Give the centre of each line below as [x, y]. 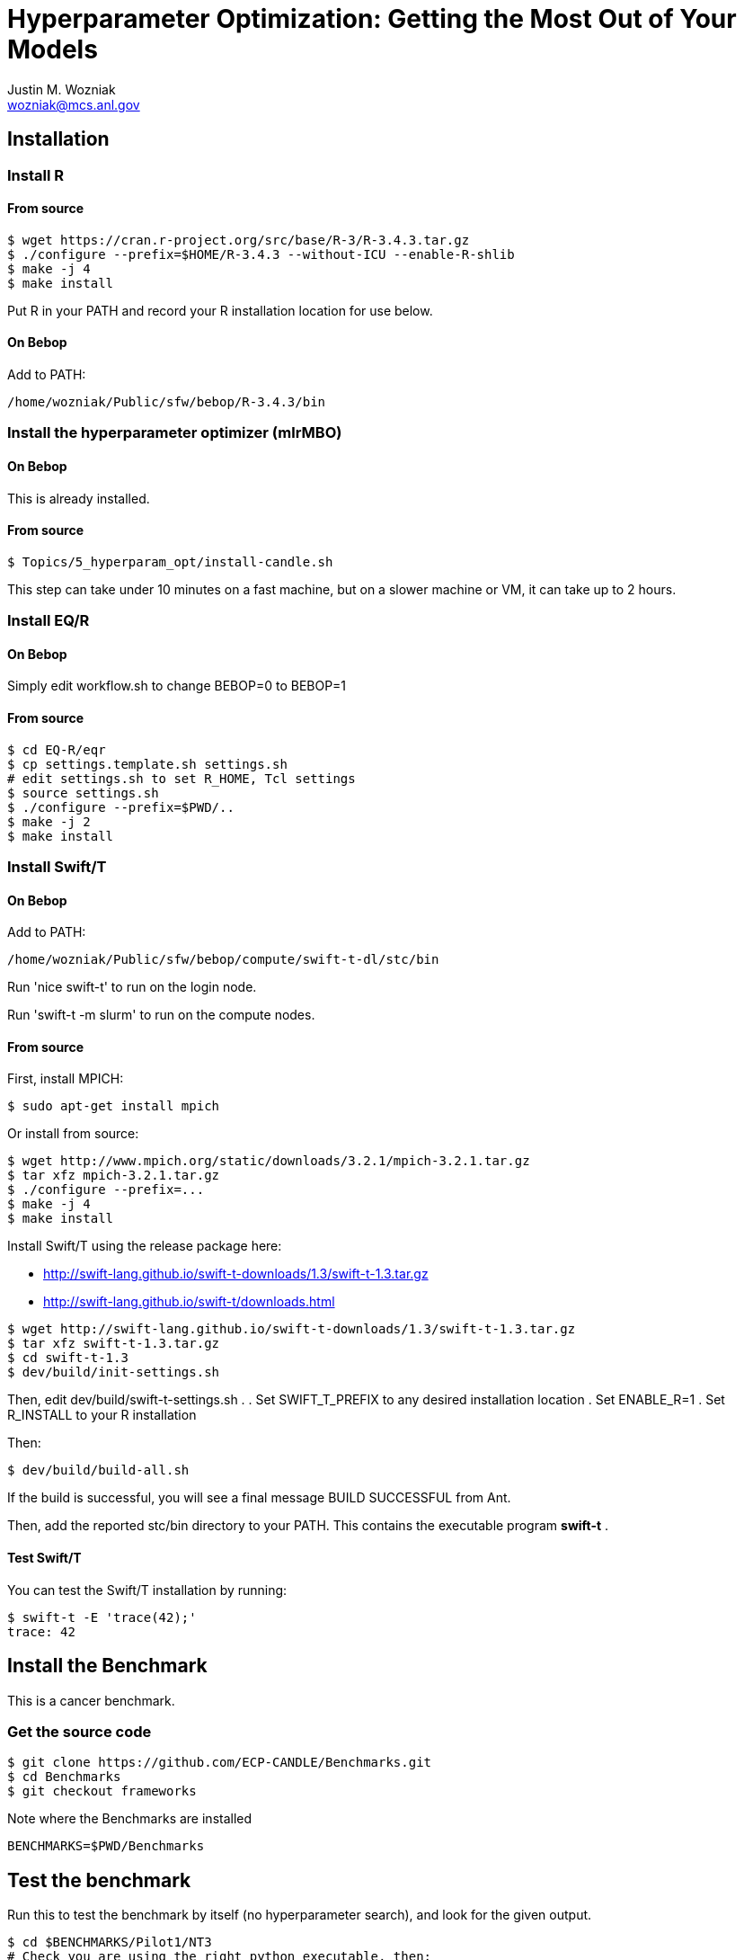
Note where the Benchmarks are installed [130, 1819]
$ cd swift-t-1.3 [68, 1358]
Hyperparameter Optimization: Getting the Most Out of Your [372, 19]
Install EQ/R [49, 621]
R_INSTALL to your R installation [102, 1415]
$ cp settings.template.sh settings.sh [147, 764]
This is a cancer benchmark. [91, 1700]
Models [53, 49]
